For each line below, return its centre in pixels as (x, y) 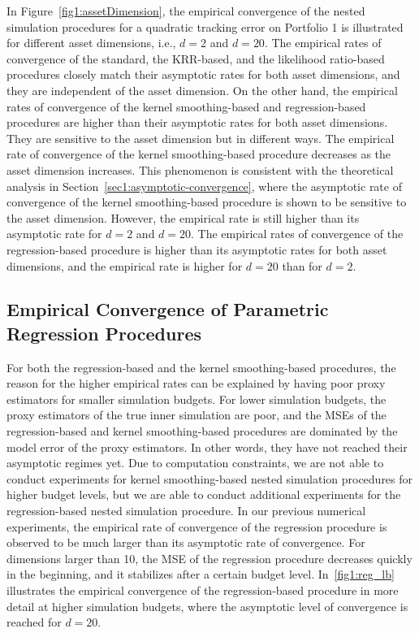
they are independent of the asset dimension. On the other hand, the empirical (202, 90)
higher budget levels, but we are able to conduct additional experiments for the (204, 494)
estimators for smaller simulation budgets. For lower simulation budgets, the (197, 399)
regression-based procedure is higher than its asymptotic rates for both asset (197, 249)
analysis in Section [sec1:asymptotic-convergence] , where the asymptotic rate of (204, 186)
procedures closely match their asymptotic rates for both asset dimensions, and (203, 74)
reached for (34, 622)
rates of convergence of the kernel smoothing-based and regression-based (186, 106)
